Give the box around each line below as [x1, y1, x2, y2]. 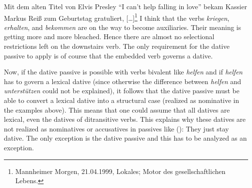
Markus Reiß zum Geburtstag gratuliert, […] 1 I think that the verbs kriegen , [4, 11, 230, 23]
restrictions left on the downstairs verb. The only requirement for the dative [4, 41, 230, 51]
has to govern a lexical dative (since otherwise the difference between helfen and [4, 76, 241, 86]
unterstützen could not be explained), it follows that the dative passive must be [4, 86, 239, 96]
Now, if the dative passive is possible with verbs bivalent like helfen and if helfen [4, 67, 243, 77]
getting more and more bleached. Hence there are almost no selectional [4, 31, 215, 42]
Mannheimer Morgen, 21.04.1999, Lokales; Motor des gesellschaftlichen [15, 166, 226, 176]
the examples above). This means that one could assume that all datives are [4, 104, 230, 115]
